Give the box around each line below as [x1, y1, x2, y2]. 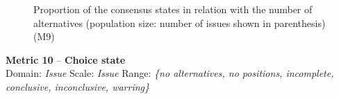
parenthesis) [274, 15, 326, 30]
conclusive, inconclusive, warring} [6, 79, 150, 93]
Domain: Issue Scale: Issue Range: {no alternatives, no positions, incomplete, [6, 66, 334, 80]
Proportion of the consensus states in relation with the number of [33, 2, 313, 16]
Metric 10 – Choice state [6, 52, 126, 66]
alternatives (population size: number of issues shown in [33, 15, 271, 30]
